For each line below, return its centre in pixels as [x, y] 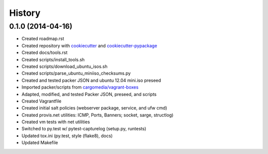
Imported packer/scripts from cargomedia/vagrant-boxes [80, 87]
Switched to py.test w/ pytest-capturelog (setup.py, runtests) [84, 129]
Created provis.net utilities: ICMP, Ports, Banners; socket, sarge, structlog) [98, 115]
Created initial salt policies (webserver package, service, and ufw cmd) [94, 108]
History [25, 13]
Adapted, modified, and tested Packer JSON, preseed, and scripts [89, 94]
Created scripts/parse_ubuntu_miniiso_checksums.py [76, 73]
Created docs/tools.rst [45, 52]
